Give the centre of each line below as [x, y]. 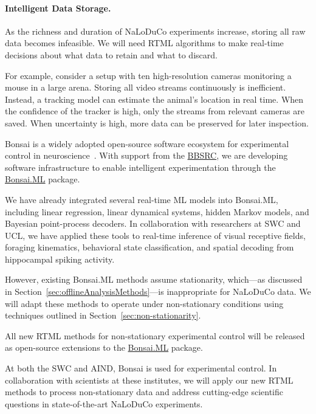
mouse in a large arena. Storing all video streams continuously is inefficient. [146, 87]
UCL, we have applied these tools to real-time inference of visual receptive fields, [155, 235]
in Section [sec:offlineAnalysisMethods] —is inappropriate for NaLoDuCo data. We [158, 292]
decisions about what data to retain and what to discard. [111, 54]
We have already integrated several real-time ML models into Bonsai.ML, [142, 199]
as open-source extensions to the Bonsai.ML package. [104, 347]
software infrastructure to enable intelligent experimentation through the [140, 167]
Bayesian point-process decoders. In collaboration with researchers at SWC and [153, 223]
